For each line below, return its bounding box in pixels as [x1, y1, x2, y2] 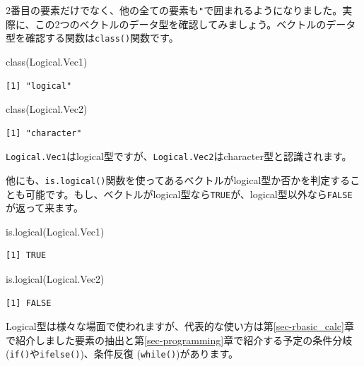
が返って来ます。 [6, 200, 83, 215]
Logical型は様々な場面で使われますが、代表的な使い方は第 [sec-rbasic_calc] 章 [6, 319, 354, 334]
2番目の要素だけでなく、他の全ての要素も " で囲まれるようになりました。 [6, 3, 343, 17]
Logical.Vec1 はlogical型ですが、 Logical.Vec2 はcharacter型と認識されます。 [6, 149, 352, 164]
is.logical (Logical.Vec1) [6, 224, 105, 238]
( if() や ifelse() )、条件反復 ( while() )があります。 [6, 346, 239, 361]
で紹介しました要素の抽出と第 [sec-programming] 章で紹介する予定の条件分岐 [6, 332, 353, 347]
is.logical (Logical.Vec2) [6, 272, 105, 286]
